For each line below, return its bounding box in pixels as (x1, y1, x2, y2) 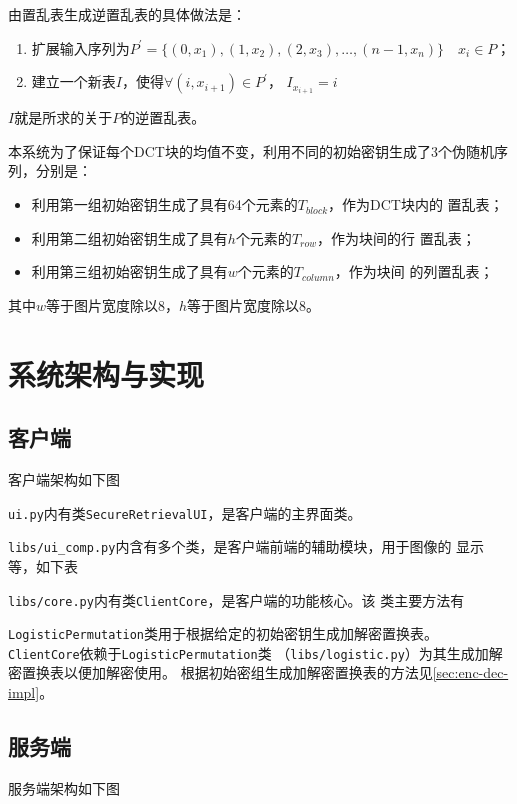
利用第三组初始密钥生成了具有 (31, 261, 228, 282)
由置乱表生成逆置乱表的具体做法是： (8, 4, 246, 24)
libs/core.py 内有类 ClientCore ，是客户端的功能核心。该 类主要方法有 (8, 589, 465, 610)
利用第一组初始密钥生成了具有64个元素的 (31, 194, 298, 215)
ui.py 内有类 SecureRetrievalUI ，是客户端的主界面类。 (8, 502, 362, 523)
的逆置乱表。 (121, 107, 206, 128)
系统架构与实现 (8, 353, 205, 394)
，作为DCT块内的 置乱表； (328, 194, 504, 215)
